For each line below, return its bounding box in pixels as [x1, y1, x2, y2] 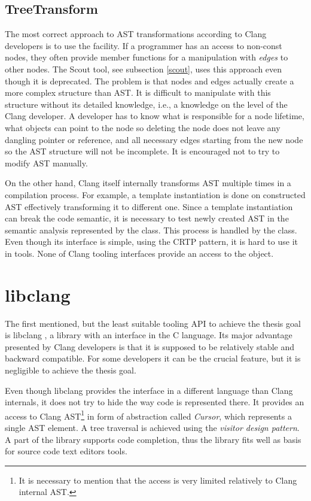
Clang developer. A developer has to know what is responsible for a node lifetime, [5, 110, 304, 122]
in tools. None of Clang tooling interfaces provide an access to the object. [5, 247, 274, 259]
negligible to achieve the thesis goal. [5, 363, 136, 376]
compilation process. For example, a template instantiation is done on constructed [5, 188, 306, 201]
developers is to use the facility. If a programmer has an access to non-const [5, 39, 282, 51]
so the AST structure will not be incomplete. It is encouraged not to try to [5, 145, 280, 157]
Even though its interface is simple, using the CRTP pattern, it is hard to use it [5, 235, 298, 248]
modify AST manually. [5, 156, 88, 169]
